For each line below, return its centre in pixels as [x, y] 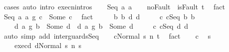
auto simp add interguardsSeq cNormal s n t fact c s [107, 35]
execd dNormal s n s [48, 45]
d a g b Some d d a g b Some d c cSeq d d [101, 26]
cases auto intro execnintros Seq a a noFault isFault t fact [114, 6]
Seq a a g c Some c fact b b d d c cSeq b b [99, 16]
